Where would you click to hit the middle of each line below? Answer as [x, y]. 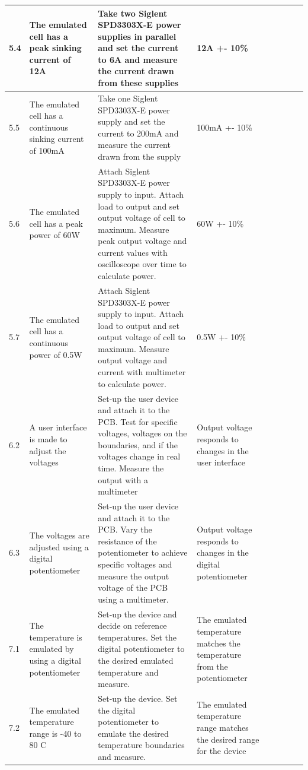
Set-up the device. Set [138, 698]
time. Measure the [131, 468]
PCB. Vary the [125, 529]
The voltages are [59, 535]
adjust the [48, 450]
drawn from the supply [139, 156]
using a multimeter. [133, 599]
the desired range [228, 739]
